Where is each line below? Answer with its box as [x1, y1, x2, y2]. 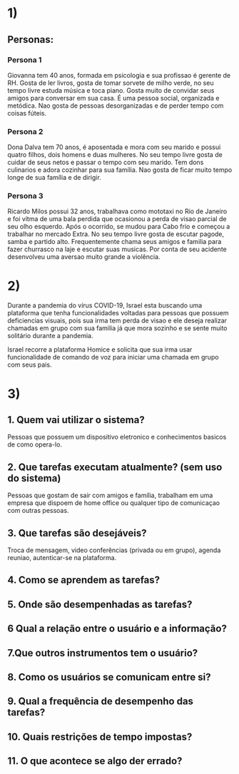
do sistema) [7, 472, 61, 484]
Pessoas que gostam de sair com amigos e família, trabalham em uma [7, 491, 213, 500]
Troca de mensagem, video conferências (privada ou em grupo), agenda [7, 546, 221, 554]
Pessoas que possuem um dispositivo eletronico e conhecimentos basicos [7, 433, 227, 442]
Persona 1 [7, 55, 42, 65]
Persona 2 [7, 126, 44, 136]
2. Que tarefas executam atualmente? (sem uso [7, 461, 223, 473]
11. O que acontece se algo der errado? [7, 755, 183, 768]
